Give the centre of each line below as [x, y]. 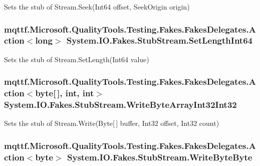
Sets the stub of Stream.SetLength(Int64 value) [77, 59]
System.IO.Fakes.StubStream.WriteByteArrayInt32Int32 [120, 105]
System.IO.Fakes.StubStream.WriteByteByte [160, 157]
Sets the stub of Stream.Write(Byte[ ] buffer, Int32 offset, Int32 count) [112, 123]
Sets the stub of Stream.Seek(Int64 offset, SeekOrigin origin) [97, 7]
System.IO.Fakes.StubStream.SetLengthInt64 [159, 40]
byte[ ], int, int [65, 93]
